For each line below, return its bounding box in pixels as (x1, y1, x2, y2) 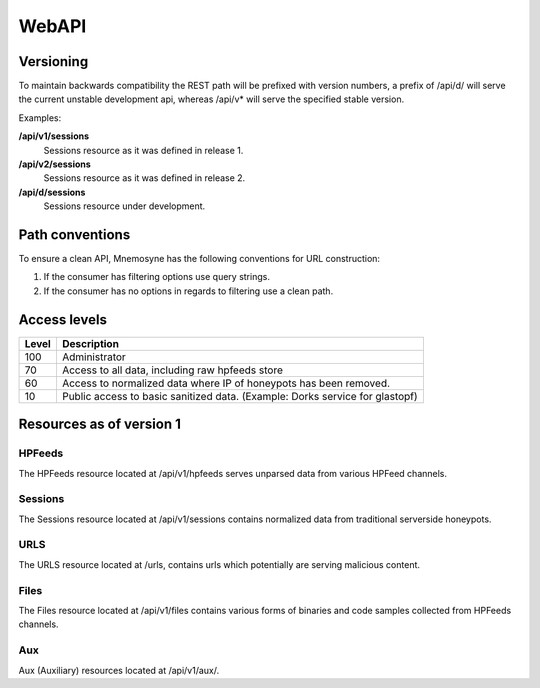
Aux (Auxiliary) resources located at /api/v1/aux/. (18, 664, 220, 676)
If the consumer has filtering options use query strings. (43, 271, 270, 283)
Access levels (18, 311, 107, 328)
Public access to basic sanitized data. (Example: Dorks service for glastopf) (61, 389, 419, 403)
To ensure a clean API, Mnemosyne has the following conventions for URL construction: (18, 253, 380, 265)
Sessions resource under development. (43, 200, 206, 212)
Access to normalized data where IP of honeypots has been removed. (61, 376, 390, 390)
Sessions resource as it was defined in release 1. (43, 144, 244, 156)
